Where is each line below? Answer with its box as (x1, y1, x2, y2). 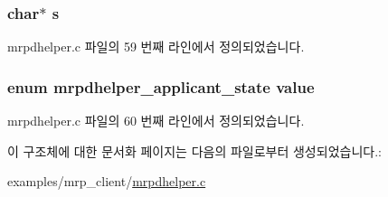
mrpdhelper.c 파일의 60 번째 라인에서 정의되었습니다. (7, 111, 305, 130)
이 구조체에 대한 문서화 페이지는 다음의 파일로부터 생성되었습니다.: (7, 141, 382, 160)
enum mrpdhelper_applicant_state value (7, 75, 315, 98)
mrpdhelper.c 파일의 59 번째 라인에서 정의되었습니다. (7, 37, 305, 56)
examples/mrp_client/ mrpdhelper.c (7, 172, 206, 191)
